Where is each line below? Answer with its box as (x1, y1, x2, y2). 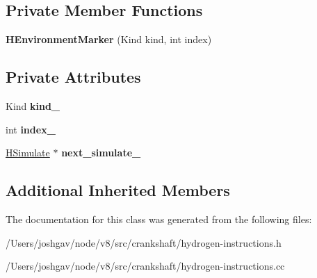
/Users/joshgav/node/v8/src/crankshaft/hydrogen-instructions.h (6, 235, 282, 250)
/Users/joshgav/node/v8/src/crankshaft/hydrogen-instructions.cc (6, 259, 285, 273)
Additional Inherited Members (6, 179, 230, 201)
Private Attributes (6, 66, 141, 88)
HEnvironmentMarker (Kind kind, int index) (6, 32, 212, 47)
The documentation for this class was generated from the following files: (6, 211, 312, 226)
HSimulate (6, 145, 50, 160)
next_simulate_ (61, 145, 141, 160)
